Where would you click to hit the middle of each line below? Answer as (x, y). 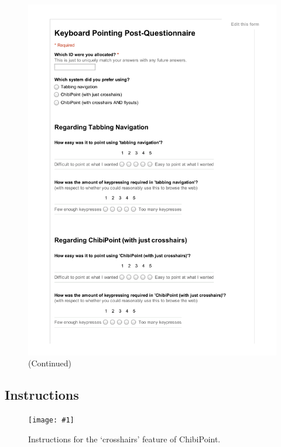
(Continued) (50, 363)
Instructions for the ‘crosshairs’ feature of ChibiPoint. (124, 439)
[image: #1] (51, 420)
